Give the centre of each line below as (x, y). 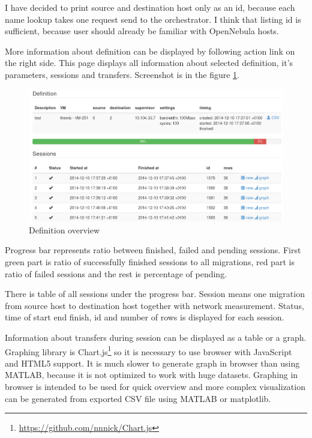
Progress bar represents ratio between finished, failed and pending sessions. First (153, 250)
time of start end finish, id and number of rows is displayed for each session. (145, 317)
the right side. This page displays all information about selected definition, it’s (149, 63)
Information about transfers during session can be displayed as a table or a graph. (156, 337)
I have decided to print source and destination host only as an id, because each (150, 7)
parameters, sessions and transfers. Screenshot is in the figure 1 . (122, 74)
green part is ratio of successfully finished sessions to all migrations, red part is (150, 262)
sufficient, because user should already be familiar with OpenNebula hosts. (142, 31)
